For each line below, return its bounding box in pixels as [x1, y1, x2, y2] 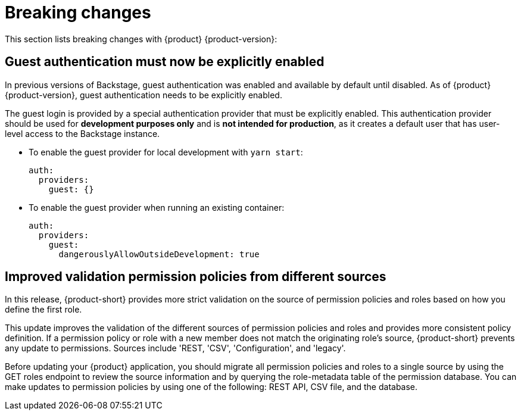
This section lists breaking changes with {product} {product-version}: [5, 33, 277, 44]
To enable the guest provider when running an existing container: [29, 202, 285, 213]
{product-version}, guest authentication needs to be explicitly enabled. [5, 89, 282, 100]
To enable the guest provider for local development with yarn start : [29, 146, 303, 157]
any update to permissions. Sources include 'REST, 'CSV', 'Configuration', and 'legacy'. [5, 343, 346, 354]
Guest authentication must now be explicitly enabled [5, 54, 325, 70]
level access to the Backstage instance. [5, 128, 160, 139]
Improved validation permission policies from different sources [5, 269, 386, 285]
